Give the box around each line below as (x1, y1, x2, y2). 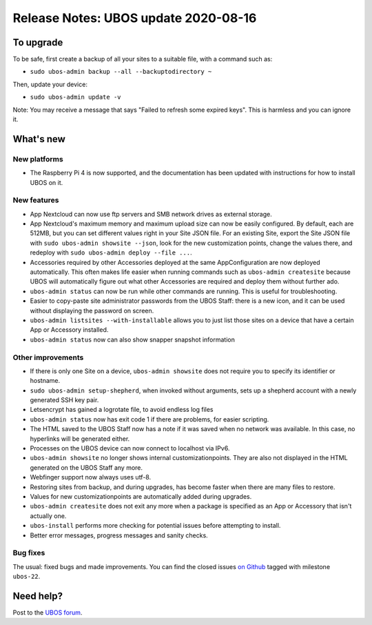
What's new (12, 133, 65, 145)
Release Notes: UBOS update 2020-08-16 (12, 10, 257, 26)
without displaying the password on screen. (30, 306, 154, 315)
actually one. (30, 511, 67, 520)
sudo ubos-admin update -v (30, 93, 121, 101)
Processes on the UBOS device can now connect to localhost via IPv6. (30, 444, 230, 453)
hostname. (30, 377, 61, 385)
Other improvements (12, 353, 84, 362)
